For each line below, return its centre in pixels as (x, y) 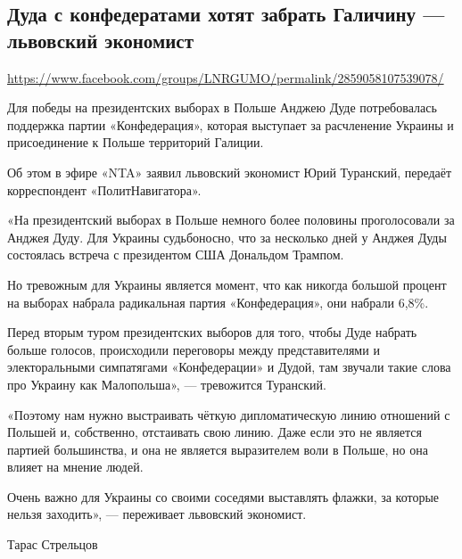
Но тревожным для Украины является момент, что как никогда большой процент (227, 284)
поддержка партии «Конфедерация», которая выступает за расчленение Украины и (231, 124)
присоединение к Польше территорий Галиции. (136, 142)
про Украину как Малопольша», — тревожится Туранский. (167, 384)
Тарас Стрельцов (53, 544)
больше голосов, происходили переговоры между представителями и (194, 349)
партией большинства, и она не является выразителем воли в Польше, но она (218, 449)
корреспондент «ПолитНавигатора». (104, 189)
